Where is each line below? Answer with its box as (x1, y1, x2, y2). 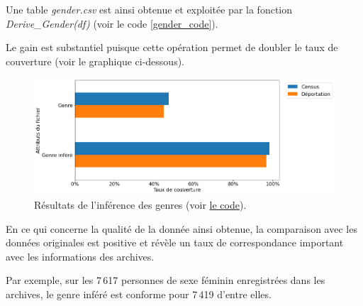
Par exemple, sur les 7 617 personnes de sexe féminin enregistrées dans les (6, 273, 325, 288)
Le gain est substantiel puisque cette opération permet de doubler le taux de (6, 40, 338, 55)
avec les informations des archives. (6, 248, 155, 263)
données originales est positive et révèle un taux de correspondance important (6, 235, 344, 250)
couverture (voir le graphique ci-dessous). (6, 53, 184, 68)
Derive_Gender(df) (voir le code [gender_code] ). (6, 16, 218, 31)
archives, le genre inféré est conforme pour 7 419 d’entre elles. (6, 286, 272, 301)
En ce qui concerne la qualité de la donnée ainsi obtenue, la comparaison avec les (6, 221, 357, 236)
